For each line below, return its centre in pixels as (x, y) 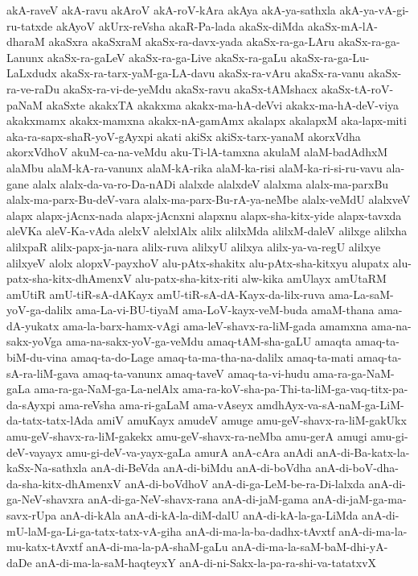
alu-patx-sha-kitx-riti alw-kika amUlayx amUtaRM (261, 278)
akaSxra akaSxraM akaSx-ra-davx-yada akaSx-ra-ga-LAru (192, 41)
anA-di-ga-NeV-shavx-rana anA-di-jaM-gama (198, 499)
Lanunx (25, 57)
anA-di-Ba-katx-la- (363, 452)
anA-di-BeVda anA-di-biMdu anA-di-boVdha (201, 468)
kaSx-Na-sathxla (47, 468)
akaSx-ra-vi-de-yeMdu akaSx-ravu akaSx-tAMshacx (191, 88)
